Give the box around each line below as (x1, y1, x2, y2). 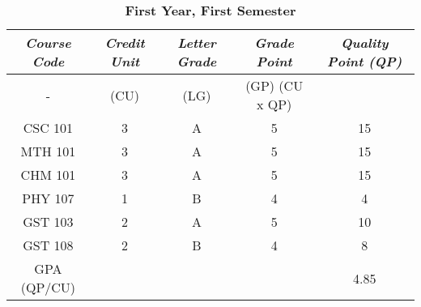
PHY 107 (22, 189, 74, 207)
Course (24, 33, 71, 52)
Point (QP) (327, 52, 402, 70)
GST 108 (23, 236, 74, 254)
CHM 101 (20, 165, 76, 184)
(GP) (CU (245, 76, 304, 95)
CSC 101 (23, 118, 74, 137)
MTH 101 (20, 142, 76, 160)
